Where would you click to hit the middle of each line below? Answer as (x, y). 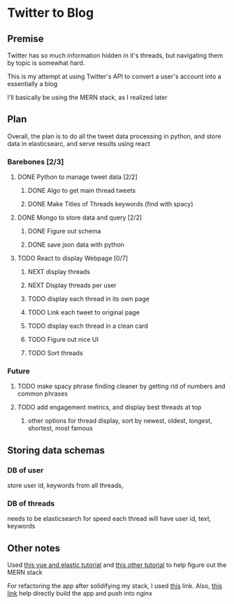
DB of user (25, 470)
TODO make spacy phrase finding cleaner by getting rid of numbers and (121, 387)
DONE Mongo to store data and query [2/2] (80, 217)
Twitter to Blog (51, 13)
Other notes (34, 548)
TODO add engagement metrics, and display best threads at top (109, 408)
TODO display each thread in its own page (89, 299)
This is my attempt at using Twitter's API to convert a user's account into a (114, 76)
